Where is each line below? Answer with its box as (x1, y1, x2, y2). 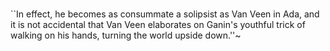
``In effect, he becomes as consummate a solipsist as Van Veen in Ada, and (10, 8, 320, 20)
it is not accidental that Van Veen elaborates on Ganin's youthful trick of (10, 19, 306, 31)
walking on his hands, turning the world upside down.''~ (10, 29, 242, 42)
